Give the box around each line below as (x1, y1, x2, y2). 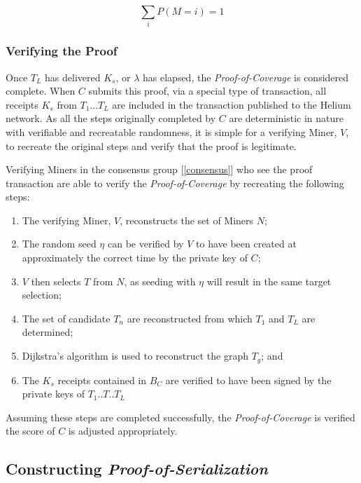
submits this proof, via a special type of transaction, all (88, 83, 327, 98)
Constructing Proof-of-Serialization (6, 458, 268, 479)
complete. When (6, 83, 76, 98)
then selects (31, 273, 81, 288)
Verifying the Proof (6, 42, 118, 60)
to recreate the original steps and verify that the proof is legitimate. (6, 138, 297, 153)
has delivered (45, 69, 101, 84)
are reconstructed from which (127, 311, 253, 325)
